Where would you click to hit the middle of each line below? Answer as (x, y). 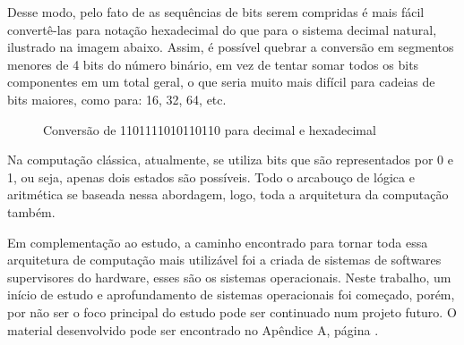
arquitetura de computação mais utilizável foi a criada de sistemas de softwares (224, 260)
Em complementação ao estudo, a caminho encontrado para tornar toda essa (218, 242)
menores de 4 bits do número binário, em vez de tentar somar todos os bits (213, 64)
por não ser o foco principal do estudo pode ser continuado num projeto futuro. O (232, 311)
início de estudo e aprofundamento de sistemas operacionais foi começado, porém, (231, 295)
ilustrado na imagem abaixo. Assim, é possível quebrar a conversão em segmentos (231, 47)
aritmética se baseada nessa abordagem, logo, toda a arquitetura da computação (228, 194)
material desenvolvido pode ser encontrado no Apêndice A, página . (193, 329)
